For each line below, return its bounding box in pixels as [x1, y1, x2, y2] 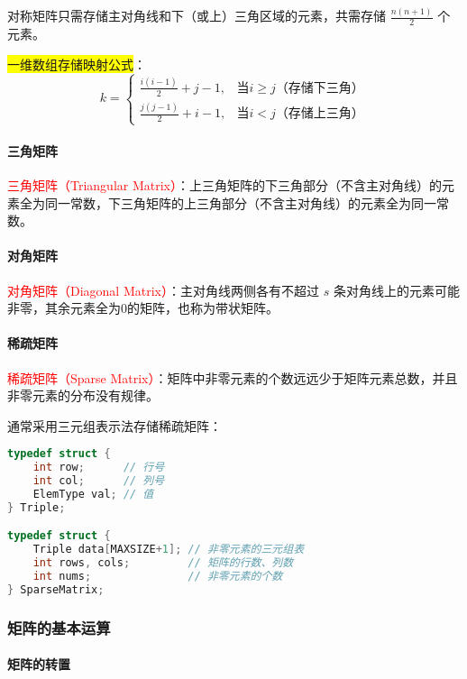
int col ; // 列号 [32, 474, 165, 488]
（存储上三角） [275, 107, 364, 121]
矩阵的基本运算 [7, 616, 111, 638]
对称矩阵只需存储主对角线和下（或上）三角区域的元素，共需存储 [7, 6, 386, 25]
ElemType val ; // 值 [32, 487, 154, 500]
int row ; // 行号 [32, 461, 165, 474]
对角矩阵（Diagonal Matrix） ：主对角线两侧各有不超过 [7, 280, 319, 299]
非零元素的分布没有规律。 [7, 386, 159, 405]
